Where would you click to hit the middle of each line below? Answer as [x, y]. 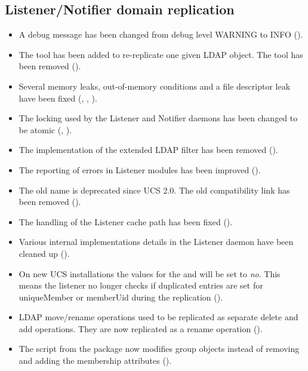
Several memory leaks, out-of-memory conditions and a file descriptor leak [155, 86]
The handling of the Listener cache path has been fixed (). [126, 221]
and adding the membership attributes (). [95, 361]
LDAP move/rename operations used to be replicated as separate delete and [158, 317]
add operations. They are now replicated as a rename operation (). [141, 328]
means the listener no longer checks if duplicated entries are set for [141, 285]
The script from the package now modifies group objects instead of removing [159, 349]
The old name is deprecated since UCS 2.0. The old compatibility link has [154, 190]
